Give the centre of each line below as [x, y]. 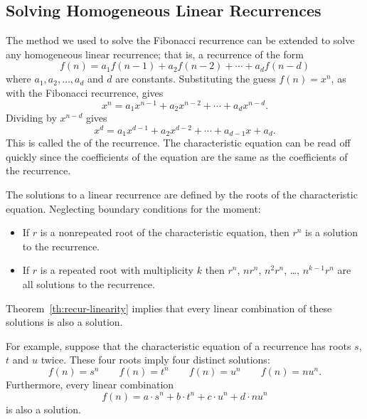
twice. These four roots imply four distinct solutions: [155, 360]
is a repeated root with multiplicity [117, 270]
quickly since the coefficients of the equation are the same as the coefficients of [177, 156]
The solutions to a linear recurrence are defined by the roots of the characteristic [182, 195]
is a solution [332, 232]
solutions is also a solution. [64, 322]
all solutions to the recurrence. [89, 283]
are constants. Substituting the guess [196, 79]
